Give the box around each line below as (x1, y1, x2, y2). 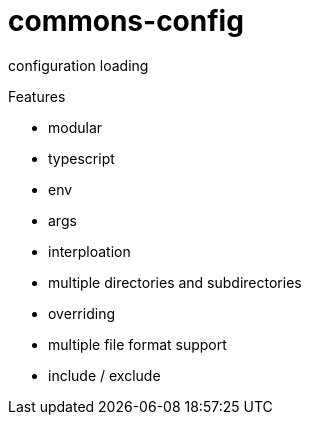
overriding (48, 304, 115, 322)
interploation (48, 242, 131, 260)
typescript (48, 149, 115, 167)
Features (8, 87, 66, 105)
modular (48, 118, 103, 136)
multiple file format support (48, 335, 227, 353)
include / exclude (48, 366, 161, 384)
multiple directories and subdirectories (48, 273, 302, 291)
